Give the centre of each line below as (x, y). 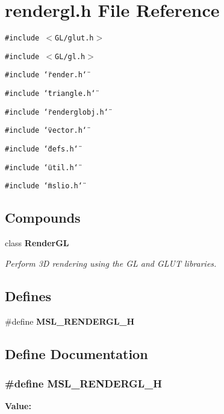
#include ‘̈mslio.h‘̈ (44, 186)
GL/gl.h (70, 56)
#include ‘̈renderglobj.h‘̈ (57, 112)
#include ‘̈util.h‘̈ (42, 167)
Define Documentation (76, 353)
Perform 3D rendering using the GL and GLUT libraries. (111, 263)
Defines (28, 295)
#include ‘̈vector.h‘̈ (46, 131)
